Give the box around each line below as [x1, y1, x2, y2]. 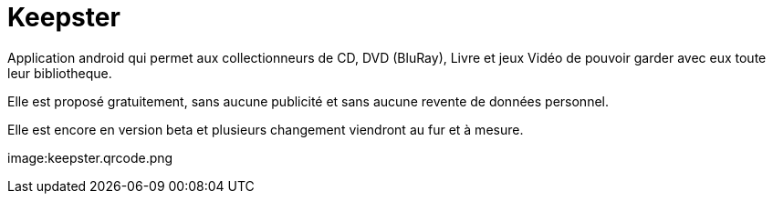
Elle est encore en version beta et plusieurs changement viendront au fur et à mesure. [7, 121, 524, 137]
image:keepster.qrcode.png [7, 149, 173, 166]
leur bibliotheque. [7, 65, 112, 81]
